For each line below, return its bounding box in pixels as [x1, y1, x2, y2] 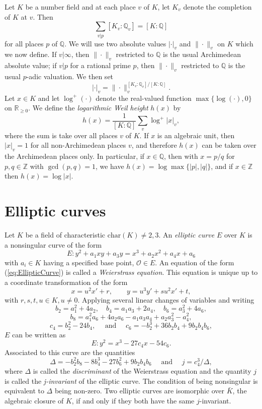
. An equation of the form [155, 257, 234, 267]
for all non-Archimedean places [30, 140, 126, 150]
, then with [164, 151, 198, 161]
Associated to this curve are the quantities [5, 346, 135, 357]
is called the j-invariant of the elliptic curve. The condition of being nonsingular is [5, 375, 258, 386]
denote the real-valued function [96, 92, 192, 103]
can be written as [12, 329, 66, 339]
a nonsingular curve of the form [5, 239, 102, 250]
